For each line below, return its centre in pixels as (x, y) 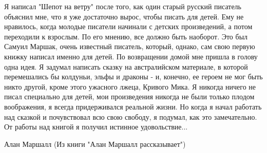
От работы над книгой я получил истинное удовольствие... (96, 127)
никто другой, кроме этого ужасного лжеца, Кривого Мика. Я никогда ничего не (130, 86)
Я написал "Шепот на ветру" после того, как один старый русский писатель (123, 6)
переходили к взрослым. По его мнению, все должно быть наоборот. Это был (126, 36)
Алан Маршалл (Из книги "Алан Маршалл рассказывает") (95, 144)
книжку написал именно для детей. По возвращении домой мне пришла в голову (131, 56)
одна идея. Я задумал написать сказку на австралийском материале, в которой (126, 66)
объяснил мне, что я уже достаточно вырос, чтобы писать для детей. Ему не (124, 16)
